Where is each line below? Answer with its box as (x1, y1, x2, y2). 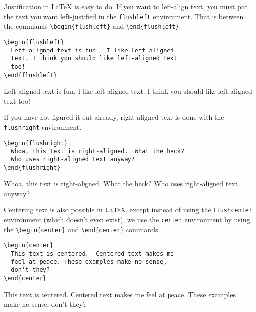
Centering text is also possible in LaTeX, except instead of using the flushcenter (4, 205, 253, 215)
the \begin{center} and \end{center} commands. (4, 224, 160, 234)
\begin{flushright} (4, 139, 68, 147)
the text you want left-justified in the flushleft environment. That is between (4, 11, 244, 21)
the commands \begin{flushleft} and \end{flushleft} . (4, 21, 181, 31)
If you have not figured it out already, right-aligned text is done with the (4, 112, 224, 122)
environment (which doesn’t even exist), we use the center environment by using (4, 214, 250, 225)
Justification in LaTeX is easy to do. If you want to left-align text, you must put (4, 1, 248, 11)
